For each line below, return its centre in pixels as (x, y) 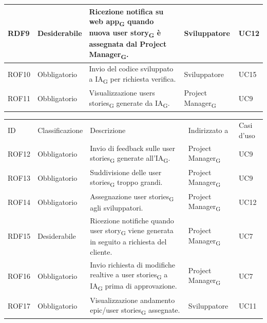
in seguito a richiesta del (128, 242)
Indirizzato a (208, 130)
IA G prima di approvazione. (133, 287)
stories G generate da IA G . (129, 103)
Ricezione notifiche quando (132, 220)
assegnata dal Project (128, 44)
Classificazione (60, 130)
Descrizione (108, 130)
